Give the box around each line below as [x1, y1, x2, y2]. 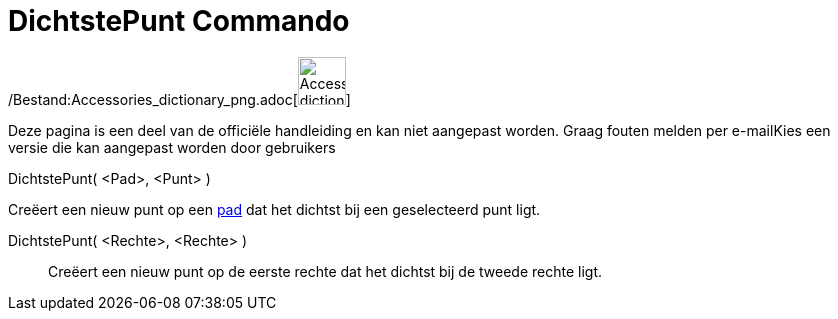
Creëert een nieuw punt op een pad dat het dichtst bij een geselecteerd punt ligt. [8, 200, 541, 218]
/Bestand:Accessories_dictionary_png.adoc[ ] [8, 90, 351, 108]
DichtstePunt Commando [8, 4, 350, 38]
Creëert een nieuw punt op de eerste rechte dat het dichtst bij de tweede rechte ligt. [48, 262, 602, 280]
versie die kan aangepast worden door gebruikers [8, 138, 336, 156]
